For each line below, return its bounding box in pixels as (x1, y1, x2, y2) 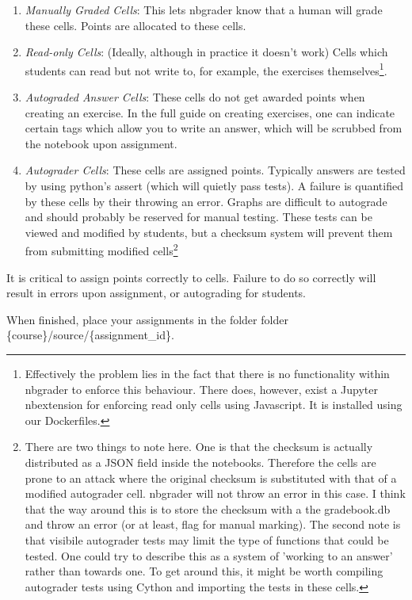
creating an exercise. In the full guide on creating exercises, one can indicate (25, 104, 395, 120)
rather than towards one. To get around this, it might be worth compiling (25, 563, 383, 579)
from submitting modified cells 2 (25, 240, 178, 259)
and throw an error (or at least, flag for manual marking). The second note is (25, 516, 401, 533)
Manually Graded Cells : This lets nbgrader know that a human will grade (25, 2, 383, 17)
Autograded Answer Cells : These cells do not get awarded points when (25, 89, 365, 105)
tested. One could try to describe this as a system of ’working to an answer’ (25, 547, 393, 564)
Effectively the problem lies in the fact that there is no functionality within (25, 365, 390, 381)
